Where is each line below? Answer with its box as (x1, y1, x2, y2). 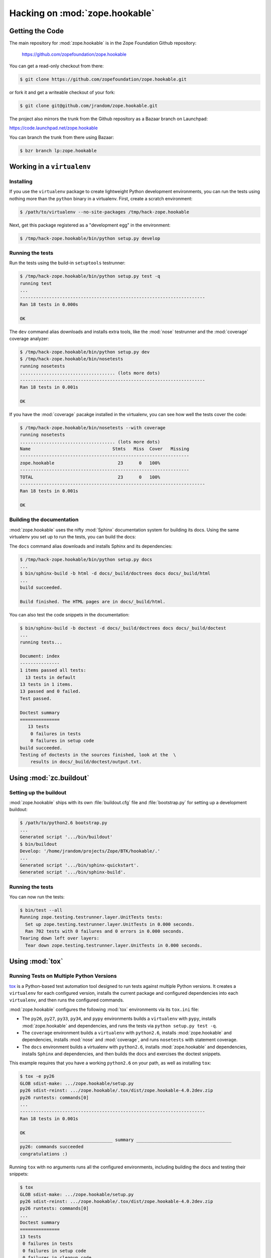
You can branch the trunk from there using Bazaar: (9, 134, 114, 140)
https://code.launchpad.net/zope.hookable (9, 125, 98, 131)
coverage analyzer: (9, 336, 50, 342)
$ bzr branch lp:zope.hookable (20, 147, 97, 153)
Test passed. (20, 695, 52, 701)
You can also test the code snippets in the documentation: (9, 611, 130, 617)
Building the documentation (9, 516, 79, 523)
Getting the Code (9, 27, 64, 35)
